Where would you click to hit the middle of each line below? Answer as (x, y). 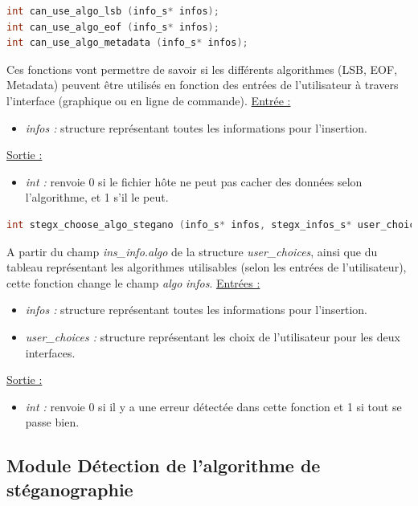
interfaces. (50, 352)
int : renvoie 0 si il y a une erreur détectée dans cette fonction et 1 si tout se (213, 406)
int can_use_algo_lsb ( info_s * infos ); (113, 11)
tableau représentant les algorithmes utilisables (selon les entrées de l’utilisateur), (207, 267)
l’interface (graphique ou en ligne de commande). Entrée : (149, 100)
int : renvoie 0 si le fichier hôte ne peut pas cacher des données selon (194, 181)
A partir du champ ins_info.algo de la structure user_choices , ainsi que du (192, 251)
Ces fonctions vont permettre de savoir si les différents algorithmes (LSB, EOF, (202, 69)
